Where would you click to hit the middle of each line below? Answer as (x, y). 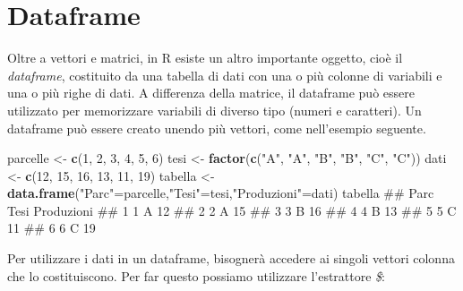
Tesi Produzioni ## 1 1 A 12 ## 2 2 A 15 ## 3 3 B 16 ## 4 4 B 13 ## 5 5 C (232, 210)
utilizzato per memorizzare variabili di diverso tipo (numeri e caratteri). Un (214, 110)
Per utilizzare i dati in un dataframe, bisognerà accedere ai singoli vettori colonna (231, 258)
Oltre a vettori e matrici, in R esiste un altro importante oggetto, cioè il (205, 58)
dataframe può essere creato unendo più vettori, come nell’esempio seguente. (217, 128)
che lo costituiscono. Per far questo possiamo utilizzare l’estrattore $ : (197, 275)
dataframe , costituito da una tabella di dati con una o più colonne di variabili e (225, 75)
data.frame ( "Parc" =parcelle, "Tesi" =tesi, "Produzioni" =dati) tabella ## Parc (221, 193)
